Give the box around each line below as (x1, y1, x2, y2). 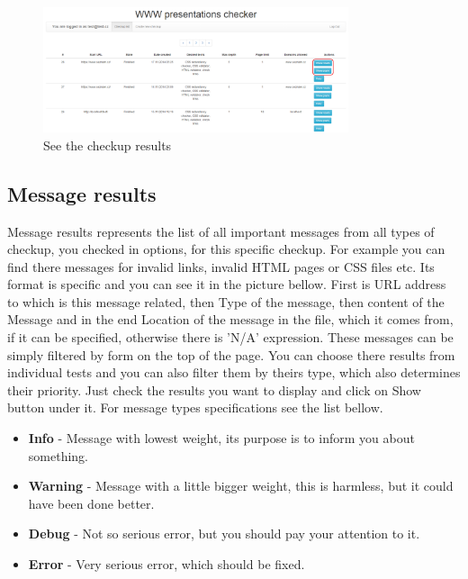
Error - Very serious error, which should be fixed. (28, 555, 305, 573)
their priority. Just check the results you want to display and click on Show (7, 380, 421, 399)
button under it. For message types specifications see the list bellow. (7, 398, 383, 417)
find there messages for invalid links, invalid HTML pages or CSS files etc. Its (7, 257, 435, 276)
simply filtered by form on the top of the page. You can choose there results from (7, 345, 455, 364)
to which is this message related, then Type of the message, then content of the (7, 292, 445, 311)
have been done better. (28, 493, 155, 512)
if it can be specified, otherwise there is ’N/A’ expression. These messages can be (7, 328, 454, 347)
